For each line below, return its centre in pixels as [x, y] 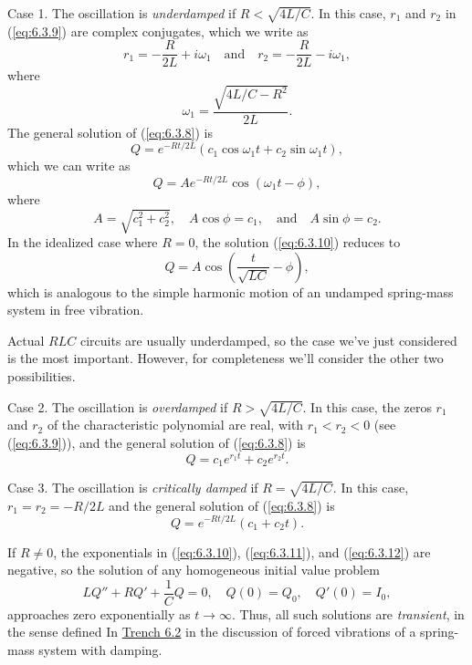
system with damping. [100, 649]
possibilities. [42, 376]
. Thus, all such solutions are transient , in [348, 613]
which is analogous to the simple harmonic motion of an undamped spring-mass [231, 291]
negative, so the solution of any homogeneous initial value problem [194, 570]
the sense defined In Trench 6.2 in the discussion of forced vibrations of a [212, 632]
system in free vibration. [76, 310]
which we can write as [69, 166]
